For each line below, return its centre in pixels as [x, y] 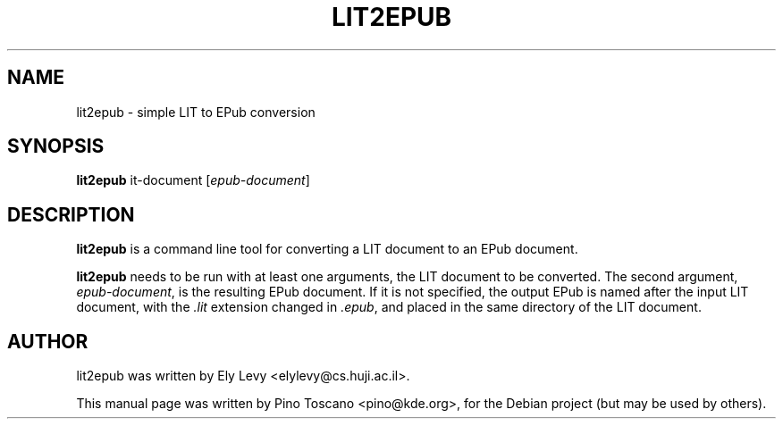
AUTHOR [48, 341]
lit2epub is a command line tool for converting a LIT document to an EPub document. [327, 249]
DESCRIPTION [71, 214]
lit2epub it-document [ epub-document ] [193, 180]
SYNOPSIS [56, 146]
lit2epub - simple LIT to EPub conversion [196, 112]
